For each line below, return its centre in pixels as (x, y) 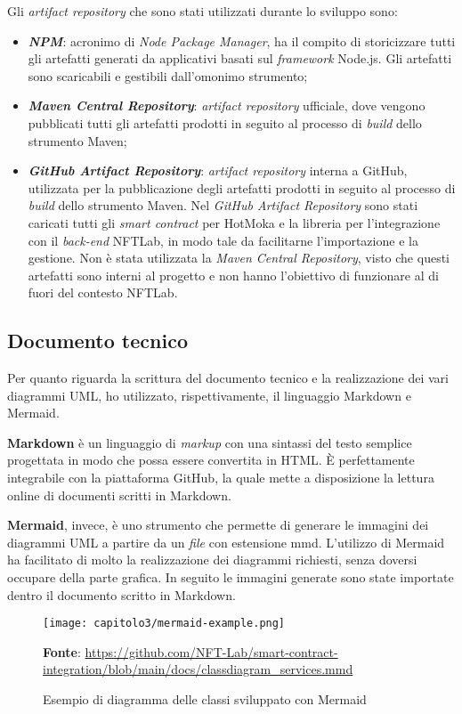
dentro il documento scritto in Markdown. (122, 594)
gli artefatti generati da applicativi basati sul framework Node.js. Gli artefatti (240, 58)
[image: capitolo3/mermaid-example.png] (164, 624)
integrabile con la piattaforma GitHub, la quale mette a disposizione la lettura (221, 478)
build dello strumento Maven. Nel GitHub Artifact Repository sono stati (223, 205)
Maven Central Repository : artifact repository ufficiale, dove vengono (227, 105)
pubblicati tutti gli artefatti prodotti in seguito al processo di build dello (225, 122)
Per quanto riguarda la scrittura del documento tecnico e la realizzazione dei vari (228, 378)
